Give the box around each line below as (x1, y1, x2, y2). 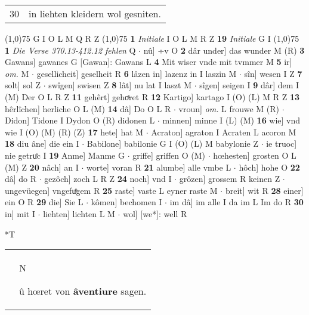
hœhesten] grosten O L (213, 149, 296, 161)
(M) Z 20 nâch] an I (5, 160, 79, 173)
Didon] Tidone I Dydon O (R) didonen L (5, 114, 155, 126)
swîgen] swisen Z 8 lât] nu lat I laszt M (48, 79, 192, 91)
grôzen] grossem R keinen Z (179, 172, 280, 185)
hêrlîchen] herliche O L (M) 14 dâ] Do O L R (5, 102, 171, 115)
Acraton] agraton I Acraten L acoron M (151, 125, 296, 138)
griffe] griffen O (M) (132, 149, 205, 161)
